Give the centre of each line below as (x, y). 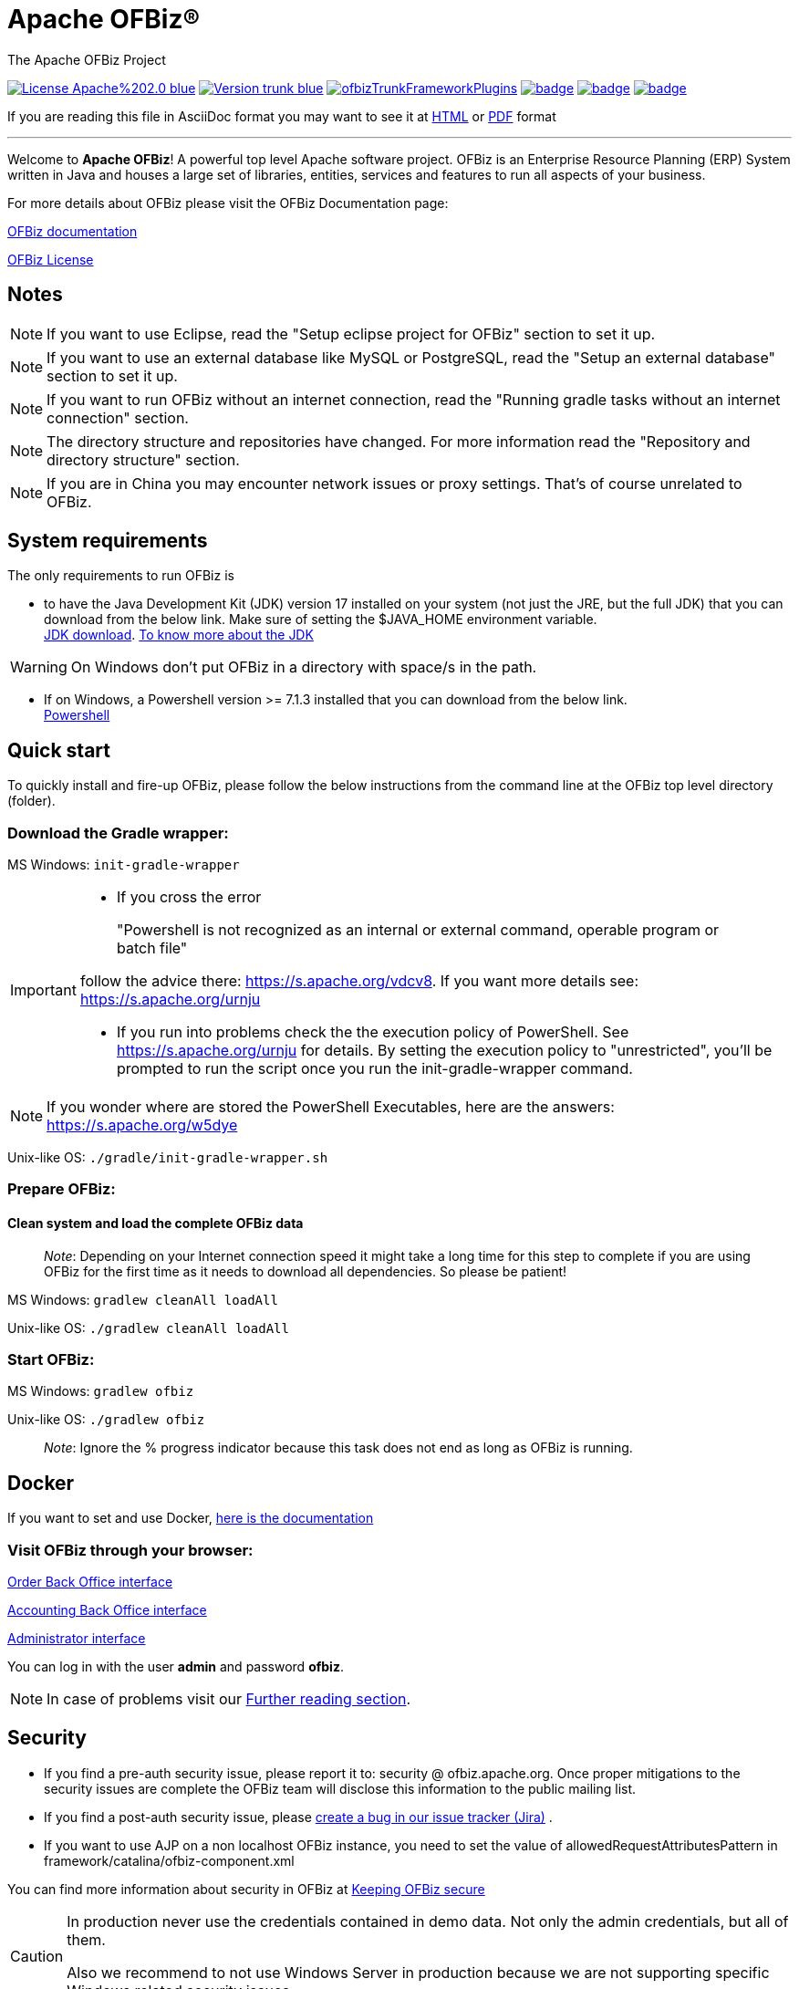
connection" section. (118, 417)
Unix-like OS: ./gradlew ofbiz (106, 1420)
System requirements (108, 541)
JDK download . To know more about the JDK (179, 635)
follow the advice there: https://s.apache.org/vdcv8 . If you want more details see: (359, 981)
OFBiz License (51, 259)
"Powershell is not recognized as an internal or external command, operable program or (418, 930)
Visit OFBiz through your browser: (130, 1550)
